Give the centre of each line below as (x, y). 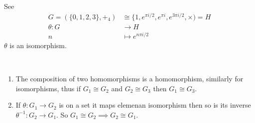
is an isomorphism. (38, 45)
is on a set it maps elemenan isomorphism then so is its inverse (155, 105)
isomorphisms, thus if (48, 88)
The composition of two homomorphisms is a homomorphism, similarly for (129, 79)
